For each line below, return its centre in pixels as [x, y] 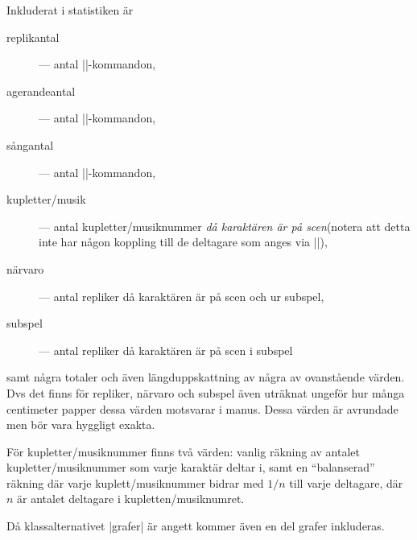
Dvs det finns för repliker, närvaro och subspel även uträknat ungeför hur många [206, 392]
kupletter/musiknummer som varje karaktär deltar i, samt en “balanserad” [191, 467]
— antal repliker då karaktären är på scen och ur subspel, [182, 296]
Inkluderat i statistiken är [70, 10]
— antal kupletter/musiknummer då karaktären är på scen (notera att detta [225, 226]
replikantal [33, 37]
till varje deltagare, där [346, 482]
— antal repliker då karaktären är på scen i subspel [166, 350]
